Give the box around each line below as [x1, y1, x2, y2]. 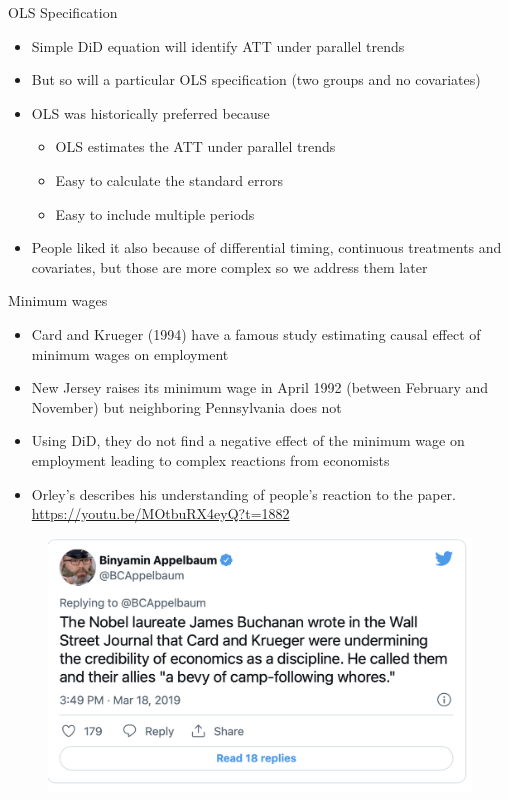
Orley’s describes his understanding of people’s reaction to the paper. [31, 483, 456, 504]
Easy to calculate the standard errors [55, 169, 283, 190]
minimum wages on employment [31, 343, 229, 364]
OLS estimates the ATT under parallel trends [55, 136, 336, 157]
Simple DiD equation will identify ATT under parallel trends [31, 35, 405, 56]
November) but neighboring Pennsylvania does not [31, 396, 342, 417]
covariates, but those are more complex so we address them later [31, 256, 428, 277]
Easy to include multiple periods [55, 203, 255, 224]
